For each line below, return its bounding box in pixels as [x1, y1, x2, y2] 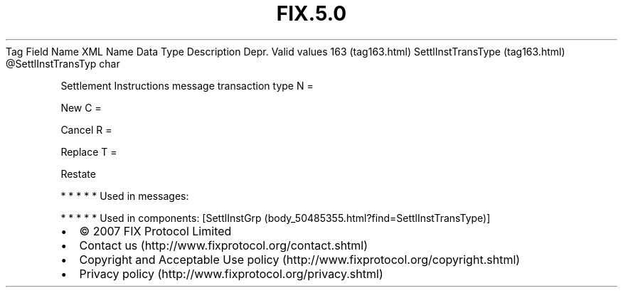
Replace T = [60, 145, 117, 158]
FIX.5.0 [276, 1, 347, 26]
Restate [60, 167, 96, 180]
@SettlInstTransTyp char [6, 57, 120, 70]
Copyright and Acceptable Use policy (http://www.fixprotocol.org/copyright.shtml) [79, 252, 521, 267]
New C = [60, 101, 102, 114]
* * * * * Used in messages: [60, 189, 189, 202]
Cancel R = [60, 123, 112, 136]
